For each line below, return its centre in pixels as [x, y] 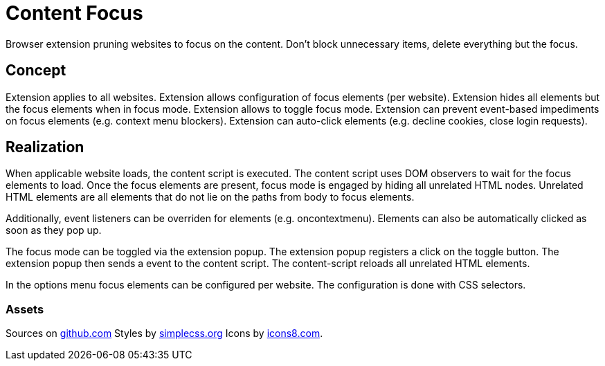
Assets [25, 309]
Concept [36, 71]
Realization [45, 147]
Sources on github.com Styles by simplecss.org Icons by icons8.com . [164, 333]
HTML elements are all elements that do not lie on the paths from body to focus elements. [210, 197]
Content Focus [74, 13]
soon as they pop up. [54, 230]
